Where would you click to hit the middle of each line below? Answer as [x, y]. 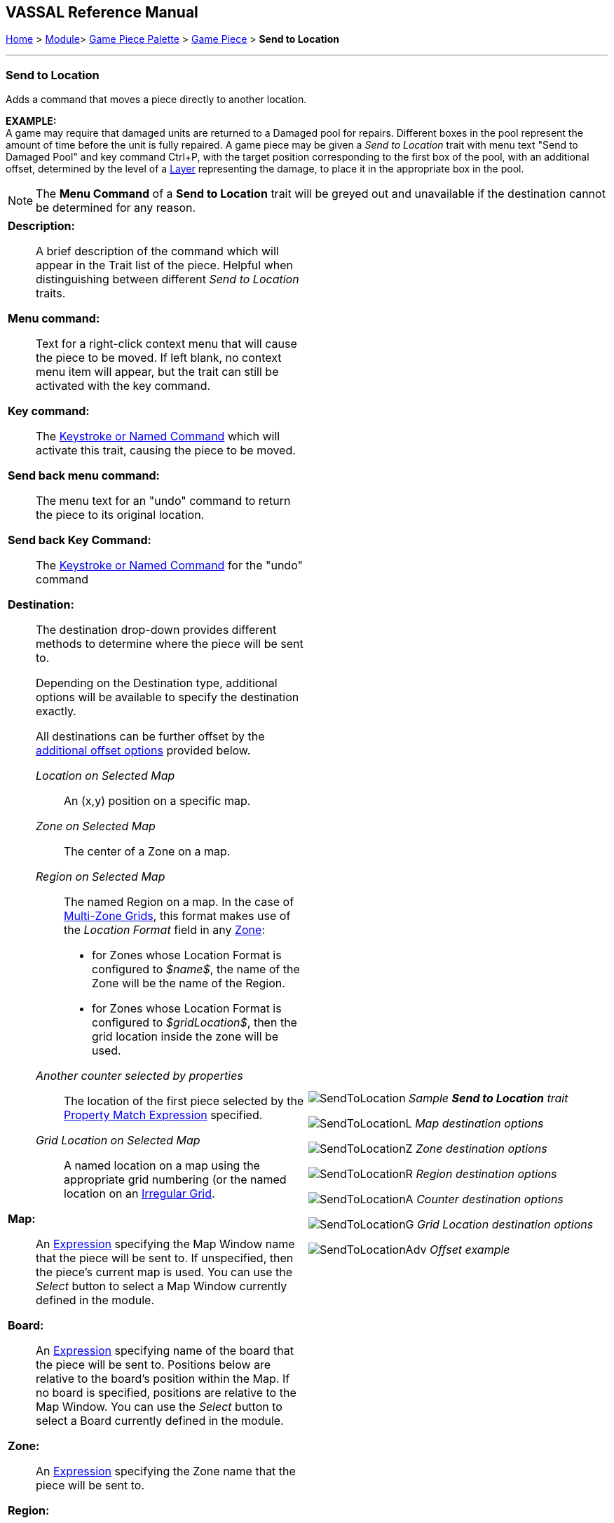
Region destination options [486, 1174]
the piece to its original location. [120, 515]
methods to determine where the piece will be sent [170, 644]
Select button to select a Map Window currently [162, 1286]
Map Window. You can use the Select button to [159, 1407]
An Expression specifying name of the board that [165, 1351]
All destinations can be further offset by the [150, 737]
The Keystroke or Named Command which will [158, 436]
